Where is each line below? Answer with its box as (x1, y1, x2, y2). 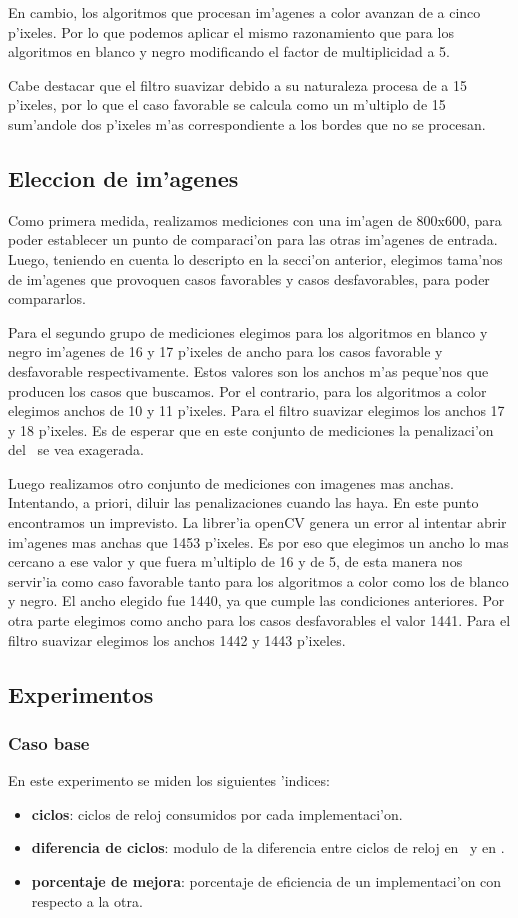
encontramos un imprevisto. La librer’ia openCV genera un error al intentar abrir (8, 512, 507, 533)
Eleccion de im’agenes (8, 162, 239, 193)
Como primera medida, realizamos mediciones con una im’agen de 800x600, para (8, 209, 502, 230)
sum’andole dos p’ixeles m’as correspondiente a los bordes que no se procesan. (8, 113, 486, 134)
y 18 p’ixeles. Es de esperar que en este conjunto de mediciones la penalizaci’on (8, 419, 494, 440)
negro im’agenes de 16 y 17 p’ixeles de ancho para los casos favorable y (8, 341, 443, 362)
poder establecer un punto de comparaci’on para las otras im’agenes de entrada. (8, 229, 498, 250)
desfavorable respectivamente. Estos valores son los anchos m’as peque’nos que (8, 360, 489, 381)
